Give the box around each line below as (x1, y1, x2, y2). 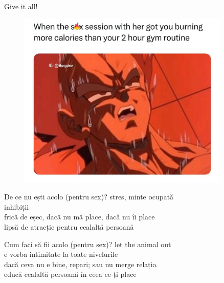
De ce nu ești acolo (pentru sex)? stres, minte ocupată (4, 191, 174, 202)
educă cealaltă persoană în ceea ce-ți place (4, 269, 137, 279)
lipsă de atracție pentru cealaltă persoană (4, 221, 134, 232)
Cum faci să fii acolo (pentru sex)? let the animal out (4, 238, 171, 249)
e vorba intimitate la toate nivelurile (4, 249, 118, 259)
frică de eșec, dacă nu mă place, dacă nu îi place (4, 211, 155, 222)
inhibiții (4, 201, 29, 212)
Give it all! (4, 1, 38, 11)
